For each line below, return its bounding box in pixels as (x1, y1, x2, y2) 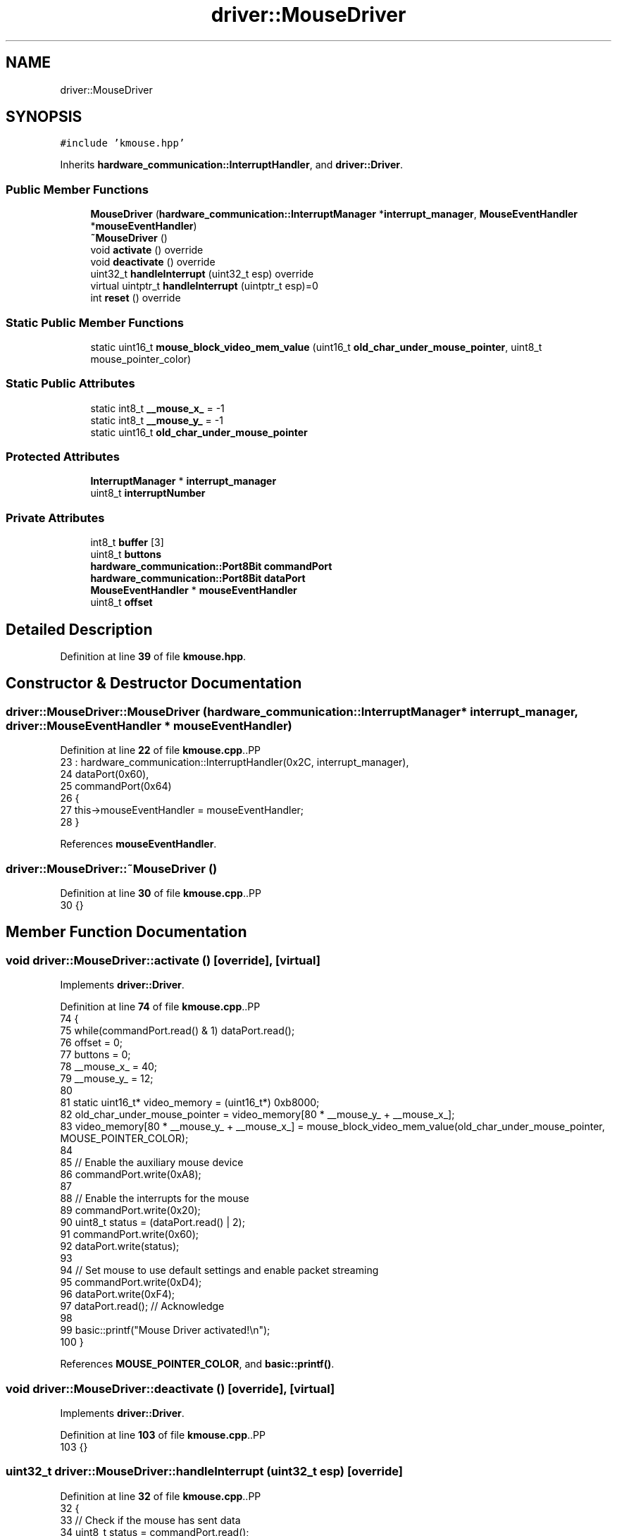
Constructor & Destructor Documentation (6, 674, 302, 693)
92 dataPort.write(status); (60, 1240, 180, 1253)
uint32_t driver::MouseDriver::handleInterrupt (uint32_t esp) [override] (6, 1464, 403, 1479)
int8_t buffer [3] (90, 536, 164, 549)
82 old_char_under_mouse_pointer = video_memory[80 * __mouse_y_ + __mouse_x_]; (60, 1108, 455, 1121)
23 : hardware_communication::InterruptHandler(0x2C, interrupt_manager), (60, 756, 409, 769)
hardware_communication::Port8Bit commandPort (90, 560, 332, 573)
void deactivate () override (90, 256, 216, 268)
